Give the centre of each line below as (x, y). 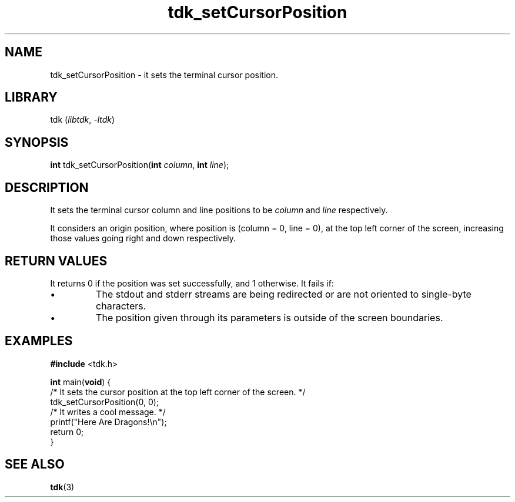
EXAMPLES (39, 341)
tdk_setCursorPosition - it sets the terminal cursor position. (164, 75)
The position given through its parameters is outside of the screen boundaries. (270, 317)
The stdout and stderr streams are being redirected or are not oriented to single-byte (284, 294)
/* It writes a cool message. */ (108, 412)
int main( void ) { (81, 382)
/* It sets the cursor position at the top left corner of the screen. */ (178, 392)
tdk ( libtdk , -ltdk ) (83, 120)
